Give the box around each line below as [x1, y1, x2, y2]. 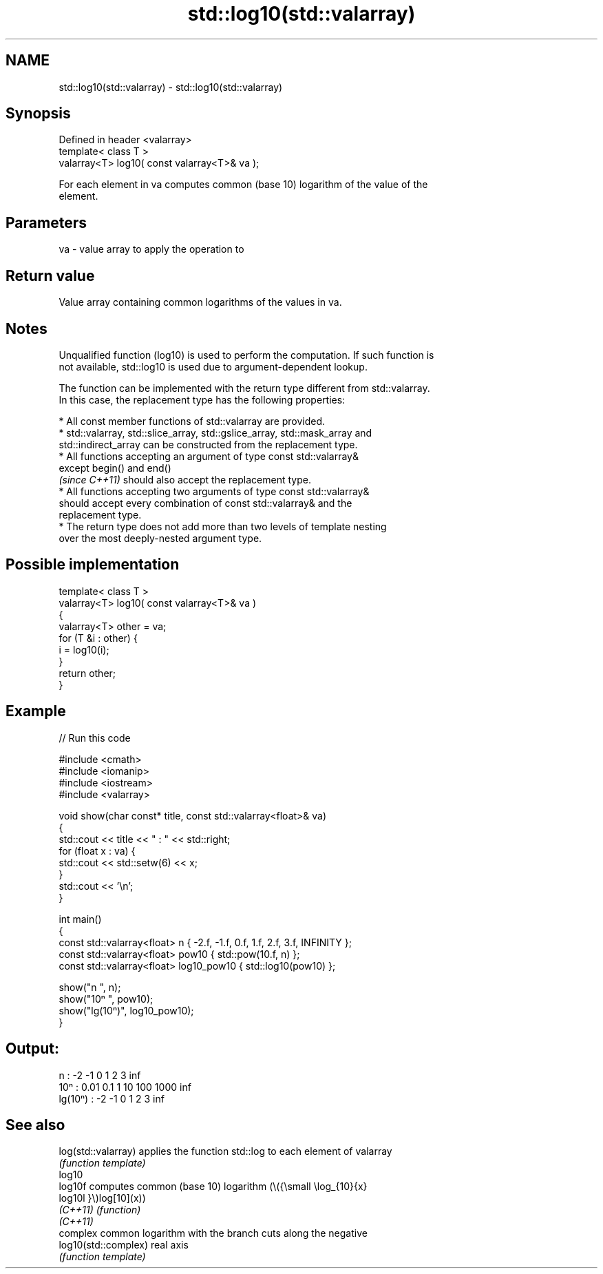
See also [6, 1116, 65, 1134]
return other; [59, 667, 116, 679]
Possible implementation [6, 556, 180, 574]
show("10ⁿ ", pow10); [59, 992, 154, 1005]
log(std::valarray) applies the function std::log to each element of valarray [59, 1145, 392, 1158]
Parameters [6, 213, 87, 231]
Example [6, 702, 66, 720]
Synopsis [6, 105, 71, 123]
